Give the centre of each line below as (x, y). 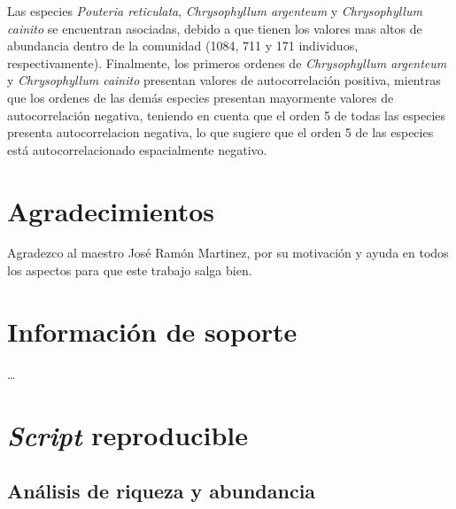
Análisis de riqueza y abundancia (162, 491)
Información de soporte (152, 331)
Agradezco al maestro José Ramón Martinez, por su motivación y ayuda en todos (228, 253)
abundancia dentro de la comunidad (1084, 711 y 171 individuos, (183, 46)
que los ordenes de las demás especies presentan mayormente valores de (201, 97)
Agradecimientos (111, 210)
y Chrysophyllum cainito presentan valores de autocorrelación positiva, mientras (224, 80)
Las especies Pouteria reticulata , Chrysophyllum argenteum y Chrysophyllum (215, 11)
